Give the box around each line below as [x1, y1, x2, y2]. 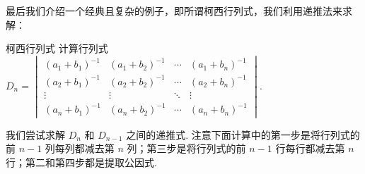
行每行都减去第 [275, 141, 345, 156]
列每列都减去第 [45, 141, 115, 156]
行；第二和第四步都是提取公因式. [6, 154, 157, 169]
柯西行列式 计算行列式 [6, 41, 108, 56]
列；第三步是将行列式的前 [127, 141, 246, 156]
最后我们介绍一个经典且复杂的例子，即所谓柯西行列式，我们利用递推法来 [6, 4, 342, 18]
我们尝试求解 [6, 127, 65, 142]
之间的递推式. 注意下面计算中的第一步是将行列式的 [126, 127, 360, 142]
